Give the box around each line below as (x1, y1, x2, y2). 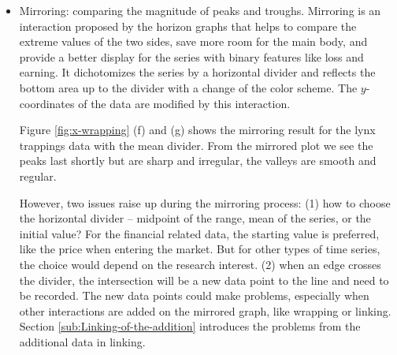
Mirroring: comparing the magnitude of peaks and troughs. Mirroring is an (19, 2, 381, 18)
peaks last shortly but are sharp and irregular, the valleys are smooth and (19, 152, 377, 169)
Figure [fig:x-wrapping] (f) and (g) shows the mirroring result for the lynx (19, 121, 376, 138)
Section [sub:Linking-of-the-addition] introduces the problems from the (19, 318, 361, 334)
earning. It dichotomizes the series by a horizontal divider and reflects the (19, 64, 376, 80)
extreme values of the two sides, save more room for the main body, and (19, 33, 368, 50)
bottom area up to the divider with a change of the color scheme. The (19, 79, 358, 95)
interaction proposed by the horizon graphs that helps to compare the (19, 17, 357, 34)
